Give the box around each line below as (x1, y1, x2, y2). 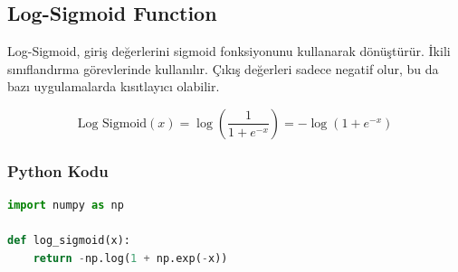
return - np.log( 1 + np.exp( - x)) (33, 251, 228, 265)
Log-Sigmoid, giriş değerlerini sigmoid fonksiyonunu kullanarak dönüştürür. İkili (7, 42, 451, 61)
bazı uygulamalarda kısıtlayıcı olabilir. (7, 77, 220, 96)
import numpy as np (7, 199, 124, 212)
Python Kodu (7, 159, 109, 182)
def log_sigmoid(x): (7, 234, 131, 248)
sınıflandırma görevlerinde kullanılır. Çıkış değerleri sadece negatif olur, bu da (7, 59, 439, 78)
